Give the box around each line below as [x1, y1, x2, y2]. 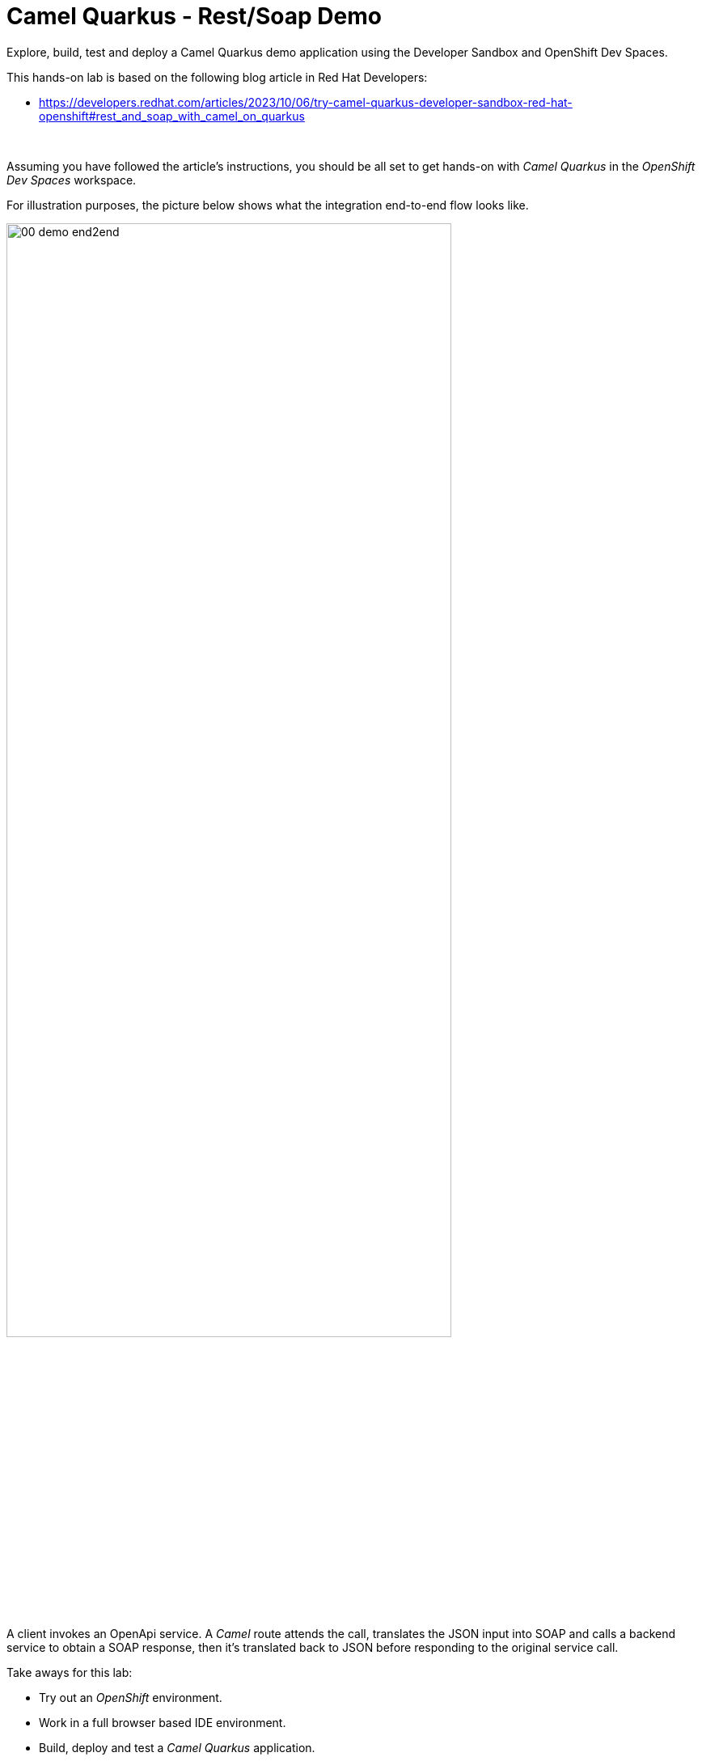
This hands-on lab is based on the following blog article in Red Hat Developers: [6, 70, 428, 84]
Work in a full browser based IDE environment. [39, 1716, 286, 1730]
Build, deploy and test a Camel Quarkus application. [39, 1741, 315, 1755]
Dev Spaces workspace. [6, 172, 137, 187]
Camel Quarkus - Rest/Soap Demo [6, 2, 382, 30]
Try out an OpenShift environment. [39, 1691, 222, 1705]
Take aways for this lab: [6, 1666, 133, 1680]
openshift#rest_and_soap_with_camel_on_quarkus [39, 108, 305, 123]
